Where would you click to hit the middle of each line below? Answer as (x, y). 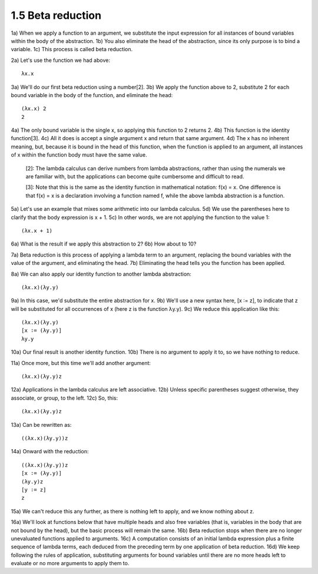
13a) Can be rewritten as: (41, 424)
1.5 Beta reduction (56, 15)
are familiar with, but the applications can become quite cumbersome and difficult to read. (135, 177)
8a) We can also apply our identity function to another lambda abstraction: (101, 274)
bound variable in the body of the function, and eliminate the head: (92, 95)
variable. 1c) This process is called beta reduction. (72, 49)
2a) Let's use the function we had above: (60, 60)
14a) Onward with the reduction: (50, 452)
